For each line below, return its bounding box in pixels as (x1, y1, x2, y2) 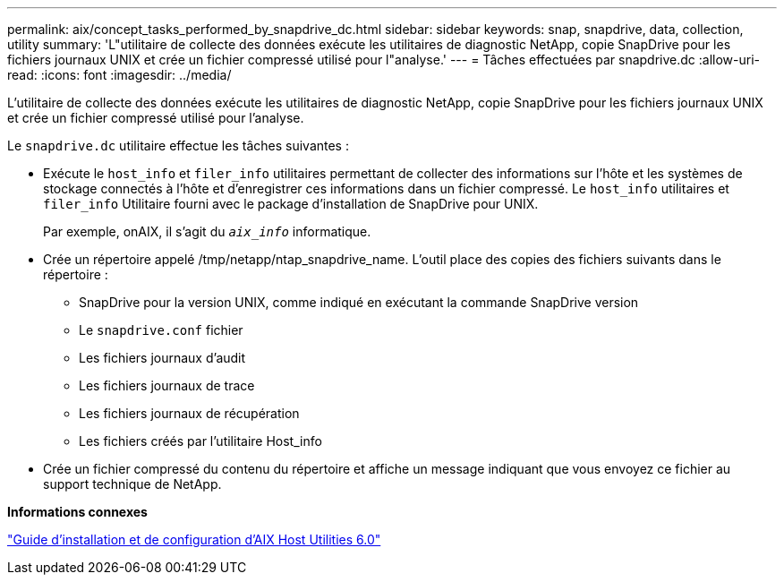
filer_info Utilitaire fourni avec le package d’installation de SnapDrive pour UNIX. (43, 196, 539, 211)
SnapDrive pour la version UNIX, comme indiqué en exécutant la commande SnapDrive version (79, 295, 639, 310)
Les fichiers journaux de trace (79, 378, 255, 393)
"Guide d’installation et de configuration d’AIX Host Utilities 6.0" (7, 532, 381, 547)
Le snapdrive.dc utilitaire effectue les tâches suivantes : (7, 138, 349, 153)
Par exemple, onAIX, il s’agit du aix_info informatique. (43, 224, 371, 239)
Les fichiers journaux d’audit (79, 350, 246, 365)
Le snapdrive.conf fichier (79, 322, 243, 338)
